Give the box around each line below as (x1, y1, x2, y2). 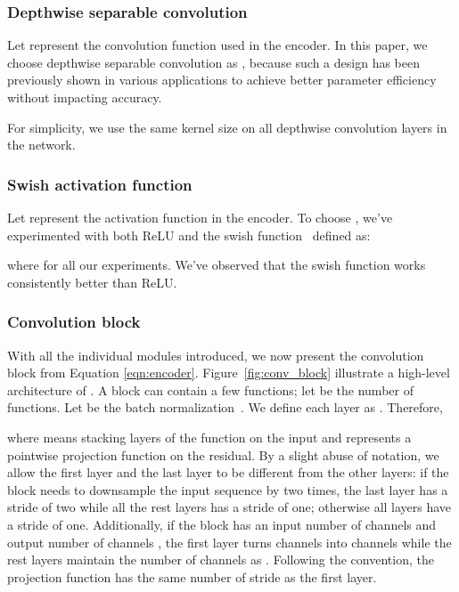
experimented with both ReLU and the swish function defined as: (7, 225, 371, 244)
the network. (7, 135, 76, 154)
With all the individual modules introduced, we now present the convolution (7, 345, 424, 364)
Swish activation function (7, 173, 193, 195)
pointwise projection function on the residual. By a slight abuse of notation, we (7, 445, 439, 464)
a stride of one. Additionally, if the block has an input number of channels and (7, 515, 437, 533)
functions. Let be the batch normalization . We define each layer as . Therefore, (7, 398, 443, 417)
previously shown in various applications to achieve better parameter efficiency (7, 70, 437, 89)
